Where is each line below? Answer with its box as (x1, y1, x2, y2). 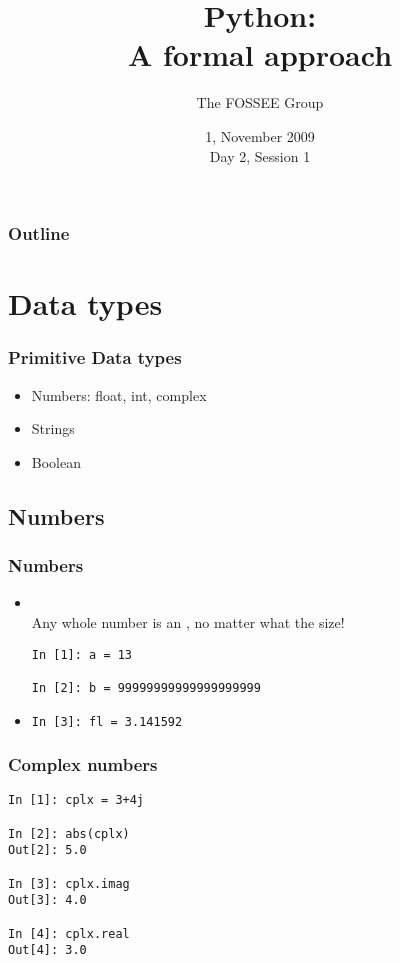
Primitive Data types (8, 345, 182, 370)
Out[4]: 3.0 (8, 943, 87, 958)
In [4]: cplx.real (8, 926, 130, 941)
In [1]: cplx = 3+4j (8, 793, 145, 808)
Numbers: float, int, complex (31, 384, 207, 405)
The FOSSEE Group (196, 92, 324, 113)
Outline (8, 221, 70, 246)
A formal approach (127, 34, 393, 75)
